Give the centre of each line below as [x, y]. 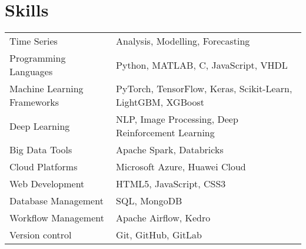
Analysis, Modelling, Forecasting [183, 41]
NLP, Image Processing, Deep [177, 119]
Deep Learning [40, 126]
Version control [41, 235]
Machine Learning [46, 89]
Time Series [34, 41]
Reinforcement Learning [165, 133]
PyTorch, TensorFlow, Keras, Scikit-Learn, [204, 89]
